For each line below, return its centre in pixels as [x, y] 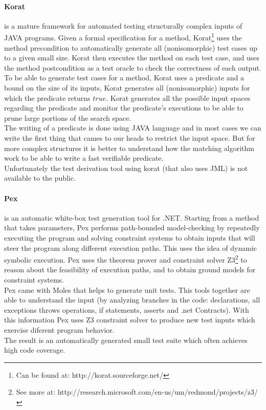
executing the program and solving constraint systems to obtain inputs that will [130, 237]
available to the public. [40, 178]
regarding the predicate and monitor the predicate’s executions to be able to [124, 108]
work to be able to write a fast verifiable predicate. [84, 158]
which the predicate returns [47, 98]
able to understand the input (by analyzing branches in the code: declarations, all [132, 300]
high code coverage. [35, 350]
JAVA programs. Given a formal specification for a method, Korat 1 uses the [123, 37]
